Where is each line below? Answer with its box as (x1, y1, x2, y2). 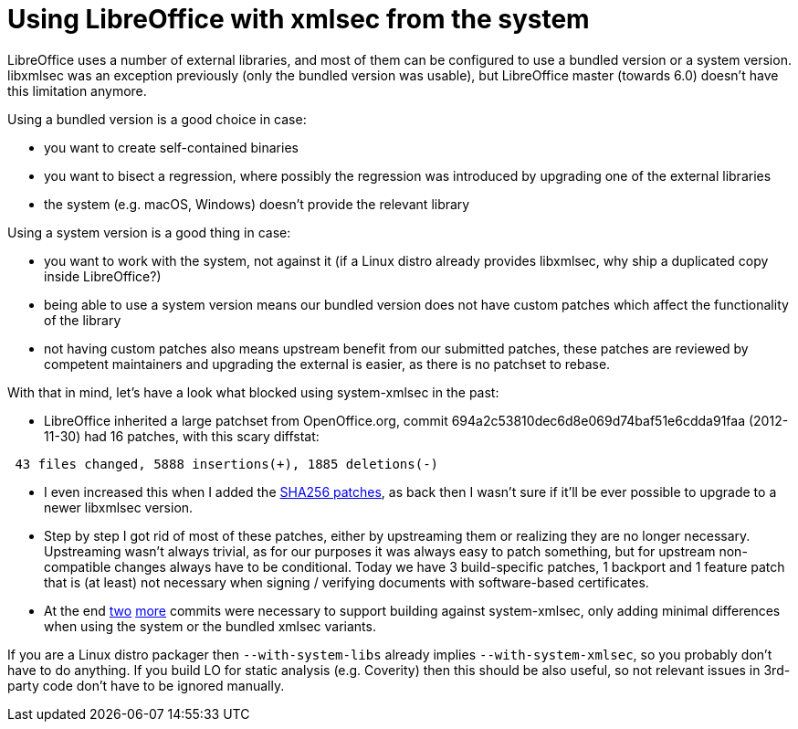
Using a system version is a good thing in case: (7, 224, 291, 240)
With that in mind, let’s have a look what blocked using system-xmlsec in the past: (7, 384, 499, 400)
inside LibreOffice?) (44, 268, 162, 284)
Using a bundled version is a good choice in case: (7, 111, 307, 127)
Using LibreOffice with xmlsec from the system (7, 4, 590, 35)
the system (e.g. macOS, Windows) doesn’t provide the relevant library (44, 195, 470, 212)
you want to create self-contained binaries (44, 139, 299, 155)
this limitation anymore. (7, 82, 147, 99)
